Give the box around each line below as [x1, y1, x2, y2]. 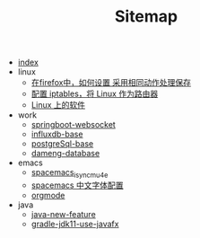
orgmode [30, 190, 65, 200]
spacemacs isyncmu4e [30, 167, 109, 180]
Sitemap [114, 6, 178, 27]
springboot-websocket [30, 119, 117, 130]
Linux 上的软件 [30, 100, 86, 110]
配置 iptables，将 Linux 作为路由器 [30, 88, 159, 100]
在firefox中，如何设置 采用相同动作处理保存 [30, 77, 191, 88]
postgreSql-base [30, 138, 94, 149]
